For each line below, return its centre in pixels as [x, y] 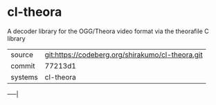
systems [24, 77]
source [22, 55]
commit [23, 66]
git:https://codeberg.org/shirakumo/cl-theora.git [124, 55]
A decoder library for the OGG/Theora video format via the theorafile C [108, 31]
